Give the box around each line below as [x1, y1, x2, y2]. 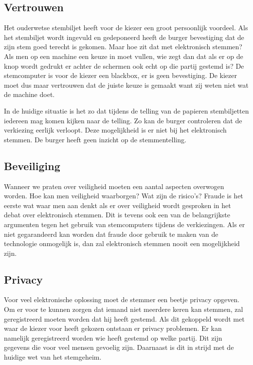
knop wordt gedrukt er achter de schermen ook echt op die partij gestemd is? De [4, 60, 244, 71]
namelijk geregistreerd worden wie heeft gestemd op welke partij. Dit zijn [4, 332, 222, 343]
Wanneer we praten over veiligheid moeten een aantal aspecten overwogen [4, 181, 224, 191]
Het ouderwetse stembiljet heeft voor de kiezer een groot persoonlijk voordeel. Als [4, 22, 248, 33]
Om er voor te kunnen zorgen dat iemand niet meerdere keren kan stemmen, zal [4, 304, 243, 314]
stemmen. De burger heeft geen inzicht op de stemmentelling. [4, 134, 186, 144]
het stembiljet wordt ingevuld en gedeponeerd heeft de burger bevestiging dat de [4, 32, 244, 42]
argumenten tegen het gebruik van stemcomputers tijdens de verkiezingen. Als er [4, 219, 245, 229]
